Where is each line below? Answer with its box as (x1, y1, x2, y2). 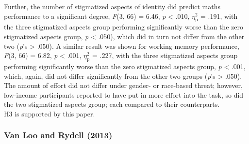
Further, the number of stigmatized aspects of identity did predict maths (4, 1, 220, 11)
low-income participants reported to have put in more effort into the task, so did (4, 89, 244, 100)
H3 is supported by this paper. (4, 108, 95, 118)
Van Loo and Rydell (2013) (4, 129, 113, 141)
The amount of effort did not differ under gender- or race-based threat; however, (4, 80, 243, 90)
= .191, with (200, 11, 238, 21)
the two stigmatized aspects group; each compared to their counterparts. (4, 99, 220, 109)
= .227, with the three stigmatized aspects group (92, 50, 238, 60)
